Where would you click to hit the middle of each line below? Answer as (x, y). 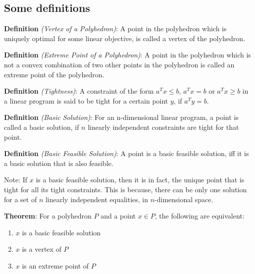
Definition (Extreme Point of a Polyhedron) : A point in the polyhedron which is (127, 55)
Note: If (16, 180)
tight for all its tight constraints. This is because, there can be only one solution (126, 189)
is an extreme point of (55, 265)
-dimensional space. (184, 199)
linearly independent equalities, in (97, 199)
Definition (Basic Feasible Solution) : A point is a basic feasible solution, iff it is (127, 153)
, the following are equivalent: (200, 216)
